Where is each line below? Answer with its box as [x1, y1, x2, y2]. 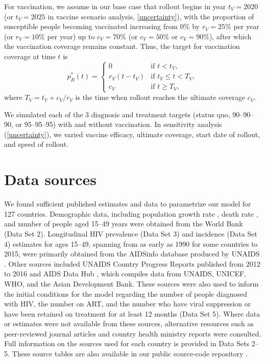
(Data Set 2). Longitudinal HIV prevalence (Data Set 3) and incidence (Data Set [4, 228, 257, 239]
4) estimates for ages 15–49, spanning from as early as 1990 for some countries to [4, 238, 258, 249]
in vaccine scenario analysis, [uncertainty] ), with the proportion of [47, 11, 254, 21]
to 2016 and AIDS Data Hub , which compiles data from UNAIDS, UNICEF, [4, 268, 246, 279]
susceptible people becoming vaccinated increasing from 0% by [4, 21, 200, 32]
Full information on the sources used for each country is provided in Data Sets [4, 338, 250, 349]
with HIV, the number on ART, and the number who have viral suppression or [4, 298, 251, 309]
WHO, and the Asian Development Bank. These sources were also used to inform [4, 278, 259, 289]
